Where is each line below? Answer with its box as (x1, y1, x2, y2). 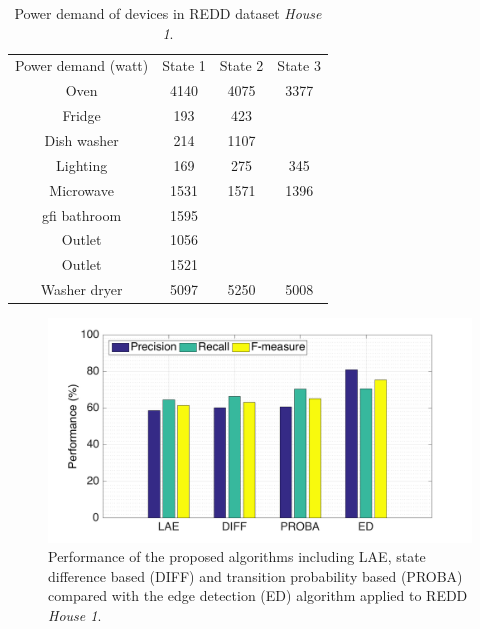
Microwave (49, 179, 114, 200)
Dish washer (44, 129, 119, 150)
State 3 (277, 55, 321, 76)
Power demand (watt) (15, 55, 149, 76)
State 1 (162, 55, 206, 76)
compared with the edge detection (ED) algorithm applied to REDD (48, 585, 468, 606)
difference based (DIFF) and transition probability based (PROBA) (48, 565, 463, 586)
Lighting (56, 154, 108, 175)
